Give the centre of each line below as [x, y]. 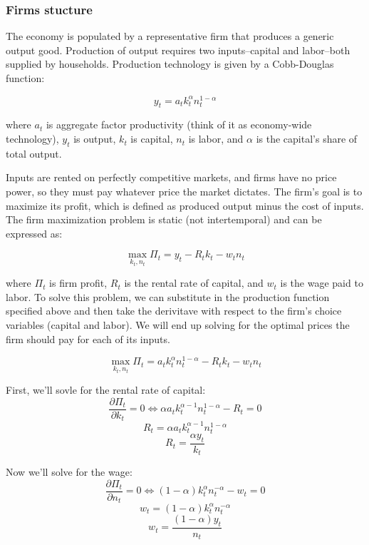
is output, [95, 139]
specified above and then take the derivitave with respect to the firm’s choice [174, 311]
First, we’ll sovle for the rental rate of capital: [106, 390]
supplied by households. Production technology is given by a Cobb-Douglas [170, 64]
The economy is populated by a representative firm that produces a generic [170, 36]
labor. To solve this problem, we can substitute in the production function [168, 296]
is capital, [152, 139]
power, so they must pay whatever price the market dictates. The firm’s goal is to [184, 192]
